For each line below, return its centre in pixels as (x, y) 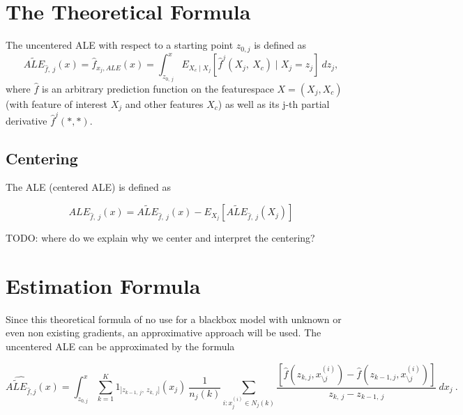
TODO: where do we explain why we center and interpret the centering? (160, 238)
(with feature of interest (56, 103)
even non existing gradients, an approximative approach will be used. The (164, 332)
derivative (26, 120)
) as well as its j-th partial (274, 103)
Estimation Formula (103, 285)
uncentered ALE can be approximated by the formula (120, 346)
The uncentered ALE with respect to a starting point (120, 45)
